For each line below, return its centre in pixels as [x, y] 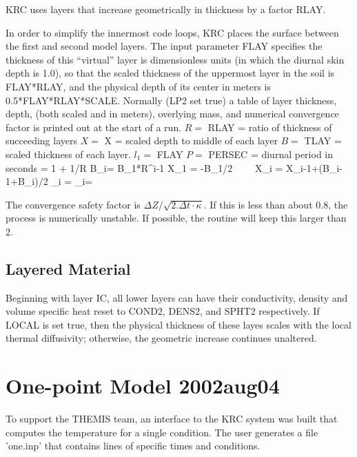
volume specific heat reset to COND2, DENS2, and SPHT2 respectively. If [163, 311]
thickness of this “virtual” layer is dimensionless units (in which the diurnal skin [175, 59]
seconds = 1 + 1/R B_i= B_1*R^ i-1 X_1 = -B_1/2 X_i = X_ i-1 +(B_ [171, 167]
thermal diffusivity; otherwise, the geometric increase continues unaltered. [161, 338]
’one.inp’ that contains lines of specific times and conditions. [133, 446]
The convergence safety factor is [73, 204]
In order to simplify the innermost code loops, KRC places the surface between [172, 32]
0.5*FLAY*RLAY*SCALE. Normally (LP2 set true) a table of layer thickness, [171, 100]
